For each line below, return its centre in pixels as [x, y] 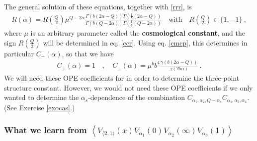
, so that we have [88, 53]
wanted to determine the [42, 97]
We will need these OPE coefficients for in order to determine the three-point [122, 78]
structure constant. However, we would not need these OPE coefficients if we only [128, 87]
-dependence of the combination [137, 97]
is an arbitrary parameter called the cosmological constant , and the [138, 33]
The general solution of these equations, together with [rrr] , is [98, 6]
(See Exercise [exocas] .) [40, 108]
